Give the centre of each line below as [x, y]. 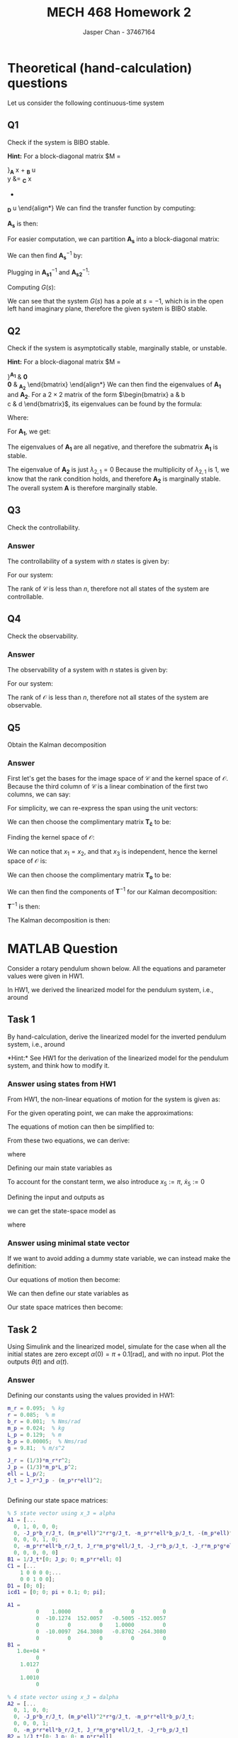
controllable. [25, 597]
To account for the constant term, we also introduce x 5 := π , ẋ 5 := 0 [106, 1183]
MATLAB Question [63, 949]
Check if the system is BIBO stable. [58, 142]
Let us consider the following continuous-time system [86, 103]
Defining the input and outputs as [56, 1197]
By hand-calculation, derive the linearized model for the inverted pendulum [117, 1037]
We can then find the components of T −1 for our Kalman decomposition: [112, 891]
